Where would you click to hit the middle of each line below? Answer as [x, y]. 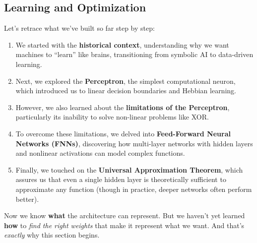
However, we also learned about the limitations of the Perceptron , [123, 107]
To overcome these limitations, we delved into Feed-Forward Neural [123, 133]
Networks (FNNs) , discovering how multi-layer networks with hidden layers [134, 143]
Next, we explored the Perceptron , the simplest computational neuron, [126, 81]
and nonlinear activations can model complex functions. [100, 153]
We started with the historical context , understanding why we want [122, 44]
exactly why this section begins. [52, 235]
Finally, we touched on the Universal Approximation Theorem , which [129, 169]
